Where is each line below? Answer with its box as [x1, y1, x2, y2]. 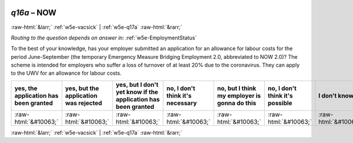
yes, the [14, 84, 38, 92]
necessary [166, 99, 197, 107]
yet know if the [115, 88, 158, 96]
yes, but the [65, 84, 99, 92]
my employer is [217, 91, 261, 99]
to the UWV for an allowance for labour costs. [11, 69, 122, 77]
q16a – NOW [11, 8, 57, 18]
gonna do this [217, 99, 257, 107]
